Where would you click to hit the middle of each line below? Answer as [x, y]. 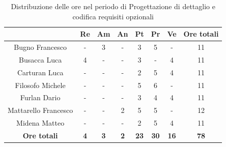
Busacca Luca [40, 59]
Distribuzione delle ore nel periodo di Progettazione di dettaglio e [113, 6]
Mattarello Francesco [40, 110]
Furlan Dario [40, 97]
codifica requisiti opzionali [113, 16]
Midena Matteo [40, 123]
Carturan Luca [40, 72]
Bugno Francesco [40, 47]
